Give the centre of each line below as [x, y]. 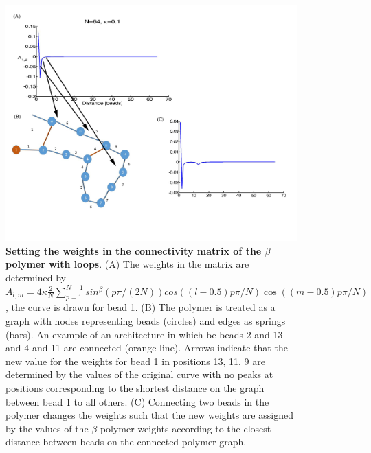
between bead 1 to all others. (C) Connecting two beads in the [137, 401]
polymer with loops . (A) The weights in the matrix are [127, 264]
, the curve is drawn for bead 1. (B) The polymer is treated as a [140, 307]
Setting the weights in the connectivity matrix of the [134, 250]
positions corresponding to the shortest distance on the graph [135, 387]
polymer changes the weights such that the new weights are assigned [149, 415]
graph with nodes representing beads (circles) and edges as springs [146, 321]
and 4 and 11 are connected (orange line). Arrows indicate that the [147, 348]
